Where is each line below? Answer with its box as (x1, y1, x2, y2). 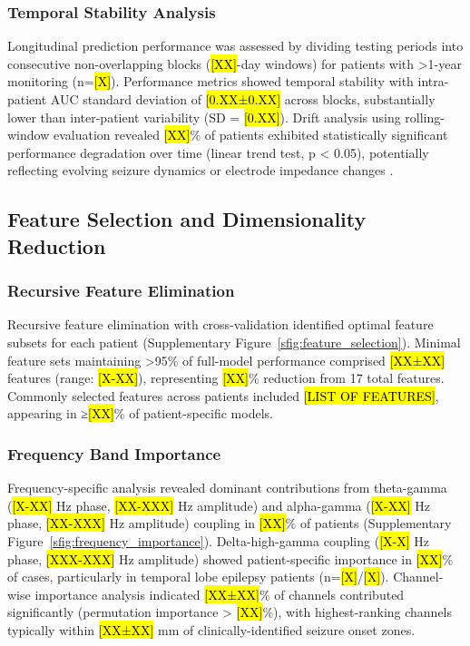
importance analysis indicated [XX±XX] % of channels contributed (34, 584, 405, 603)
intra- (417, 72, 449, 91)
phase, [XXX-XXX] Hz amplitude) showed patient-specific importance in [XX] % (7, 549, 454, 568)
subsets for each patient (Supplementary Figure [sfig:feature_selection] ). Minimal (7, 332, 461, 351)
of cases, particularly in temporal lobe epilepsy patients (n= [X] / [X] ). (7, 567, 389, 586)
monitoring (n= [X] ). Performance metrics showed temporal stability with (7, 72, 414, 91)
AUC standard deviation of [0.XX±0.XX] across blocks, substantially (50, 90, 436, 108)
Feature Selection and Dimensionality (7, 205, 367, 233)
